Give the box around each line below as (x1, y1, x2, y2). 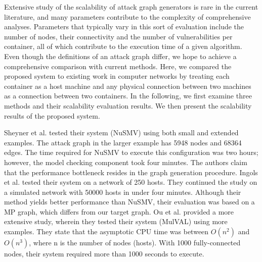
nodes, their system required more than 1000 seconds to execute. (4, 248, 204, 259)
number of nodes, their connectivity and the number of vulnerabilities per (4, 31, 233, 41)
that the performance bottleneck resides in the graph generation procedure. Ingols (4, 167, 258, 177)
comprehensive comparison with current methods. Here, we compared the (4, 61, 232, 71)
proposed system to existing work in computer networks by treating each (4, 71, 230, 81)
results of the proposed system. (4, 110, 100, 121)
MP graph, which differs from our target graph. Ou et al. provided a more (4, 206, 234, 217)
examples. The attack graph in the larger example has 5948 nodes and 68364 (4, 137, 242, 147)
